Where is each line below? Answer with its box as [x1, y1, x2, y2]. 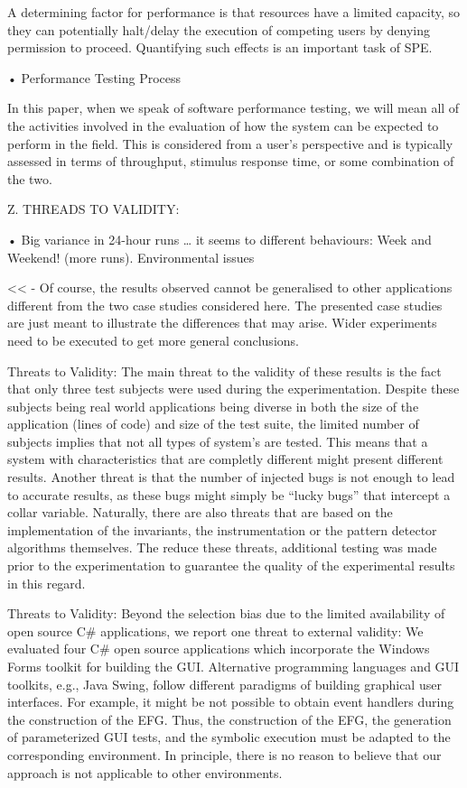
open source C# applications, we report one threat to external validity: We [7, 621, 424, 640]
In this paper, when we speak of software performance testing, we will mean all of [7, 98, 460, 117]
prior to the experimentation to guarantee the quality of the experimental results [7, 556, 455, 575]
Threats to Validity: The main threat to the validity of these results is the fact [7, 361, 442, 380]
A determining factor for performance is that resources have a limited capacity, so [7, 3, 461, 21]
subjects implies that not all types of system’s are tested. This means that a [7, 431, 428, 450]
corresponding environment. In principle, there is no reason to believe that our [7, 745, 442, 764]
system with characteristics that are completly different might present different [7, 450, 444, 468]
